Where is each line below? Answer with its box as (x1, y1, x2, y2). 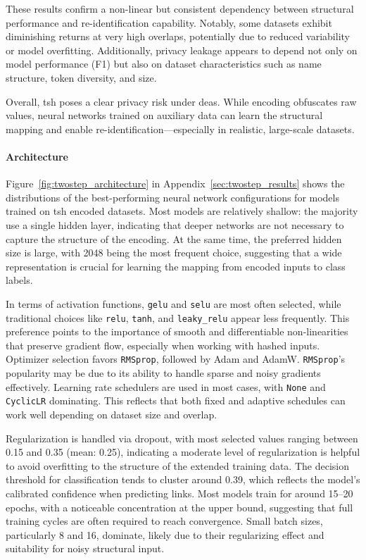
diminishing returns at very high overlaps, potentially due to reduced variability (6, 29, 350, 44)
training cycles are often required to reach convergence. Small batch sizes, (6, 514, 323, 528)
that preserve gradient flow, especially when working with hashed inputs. (6, 337, 320, 352)
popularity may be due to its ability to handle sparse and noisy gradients (6, 366, 321, 380)
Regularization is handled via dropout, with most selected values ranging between (6, 430, 358, 445)
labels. (6, 273, 33, 287)
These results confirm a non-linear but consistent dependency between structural (6, 1, 354, 15)
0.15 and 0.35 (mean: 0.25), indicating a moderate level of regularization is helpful (6, 444, 360, 459)
